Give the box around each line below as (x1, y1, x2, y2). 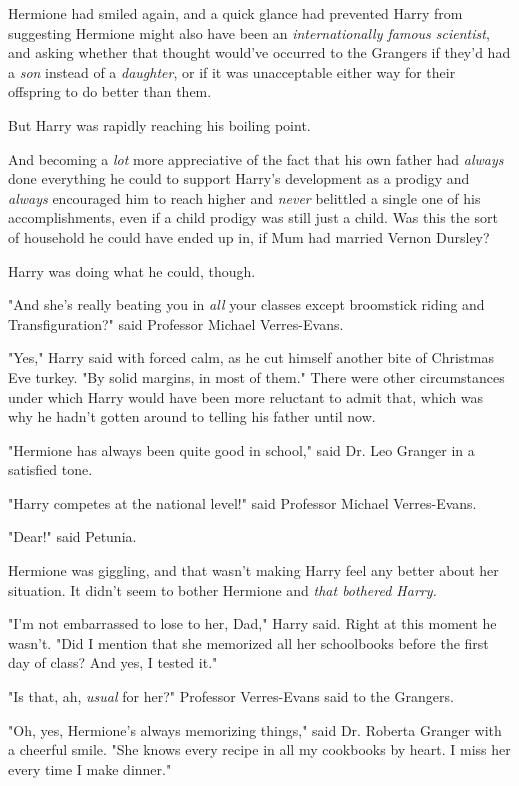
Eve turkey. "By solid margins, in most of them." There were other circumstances (8, 366, 505, 387)
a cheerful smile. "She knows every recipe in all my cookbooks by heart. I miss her (8, 739, 511, 760)
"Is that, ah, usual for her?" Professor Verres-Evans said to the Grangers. (8, 686, 454, 707)
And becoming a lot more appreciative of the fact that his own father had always (8, 148, 504, 169)
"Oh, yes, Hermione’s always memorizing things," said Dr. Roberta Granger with (8, 719, 502, 740)
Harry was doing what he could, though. (8, 260, 256, 281)
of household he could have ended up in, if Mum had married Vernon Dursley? (8, 226, 490, 247)
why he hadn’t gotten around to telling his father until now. (8, 406, 376, 427)
